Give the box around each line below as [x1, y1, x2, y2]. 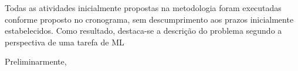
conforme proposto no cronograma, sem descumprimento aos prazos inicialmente [5, 13, 294, 25]
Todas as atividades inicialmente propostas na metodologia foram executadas [5, 2, 282, 13]
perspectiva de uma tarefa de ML [5, 35, 124, 48]
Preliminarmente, [5, 55, 67, 68]
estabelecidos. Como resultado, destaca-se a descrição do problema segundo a [5, 24, 282, 37]
